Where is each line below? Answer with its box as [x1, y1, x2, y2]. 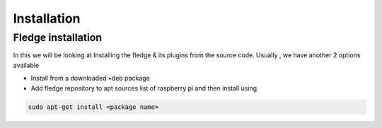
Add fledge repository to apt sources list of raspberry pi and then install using [30, 83, 257, 92]
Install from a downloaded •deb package [30, 74, 150, 83]
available [13, 61, 40, 69]
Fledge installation [13, 31, 103, 44]
